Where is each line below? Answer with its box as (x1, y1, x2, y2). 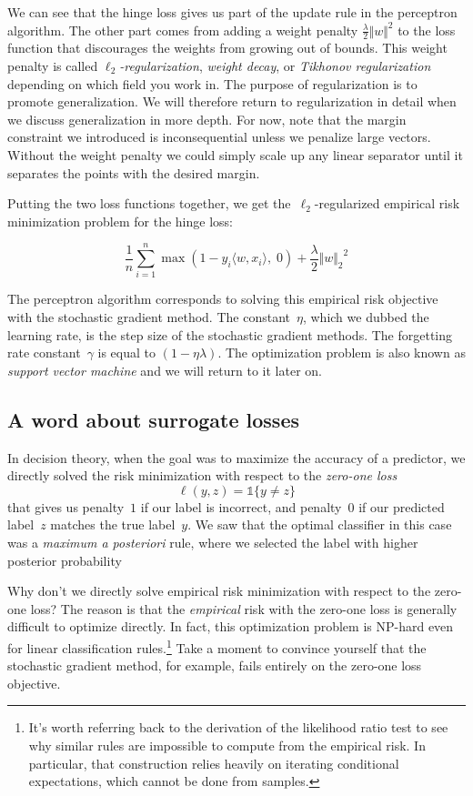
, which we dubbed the (302, 307, 429, 327)
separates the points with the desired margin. (7, 163, 260, 182)
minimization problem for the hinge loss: (7, 211, 233, 230)
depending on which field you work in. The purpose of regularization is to (7, 74, 418, 93)
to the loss (398, 20, 456, 39)
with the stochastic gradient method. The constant (7, 307, 290, 327)
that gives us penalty (7, 497, 125, 516)
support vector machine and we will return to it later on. (7, 360, 322, 379)
